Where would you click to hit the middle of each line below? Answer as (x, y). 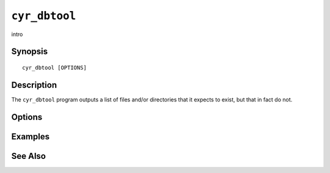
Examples (31, 137)
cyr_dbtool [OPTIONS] (54, 68)
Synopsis (30, 52)
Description (34, 85)
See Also (28, 156)
